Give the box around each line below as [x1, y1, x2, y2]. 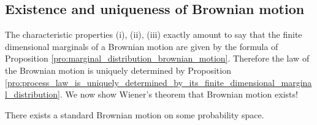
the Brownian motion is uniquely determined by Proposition [5, 63, 231, 76]
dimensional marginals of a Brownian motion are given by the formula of [5, 40, 278, 52]
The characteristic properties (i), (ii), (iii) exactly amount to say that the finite [5, 28, 302, 41]
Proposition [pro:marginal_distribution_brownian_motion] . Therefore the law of [5, 52, 310, 65]
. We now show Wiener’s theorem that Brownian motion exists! [60, 88, 298, 101]
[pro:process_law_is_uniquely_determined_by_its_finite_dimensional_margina [5, 76, 312, 88]
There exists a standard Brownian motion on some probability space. [5, 108, 264, 121]
